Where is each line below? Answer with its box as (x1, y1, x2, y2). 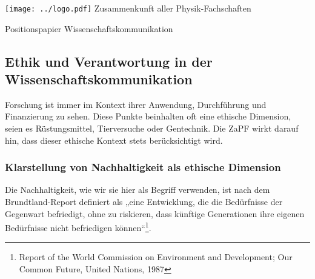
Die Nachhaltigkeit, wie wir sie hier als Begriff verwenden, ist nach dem (5, 183, 270, 196)
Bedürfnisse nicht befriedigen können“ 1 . (5, 220, 151, 234)
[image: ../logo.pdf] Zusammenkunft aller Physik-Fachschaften (5, 2, 251, 14)
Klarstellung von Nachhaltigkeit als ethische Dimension (5, 160, 281, 175)
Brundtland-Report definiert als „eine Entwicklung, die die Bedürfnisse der (5, 195, 283, 208)
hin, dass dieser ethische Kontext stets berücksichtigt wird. (5, 133, 223, 146)
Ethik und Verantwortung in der (5, 52, 213, 70)
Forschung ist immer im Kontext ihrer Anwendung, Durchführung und (5, 98, 267, 110)
